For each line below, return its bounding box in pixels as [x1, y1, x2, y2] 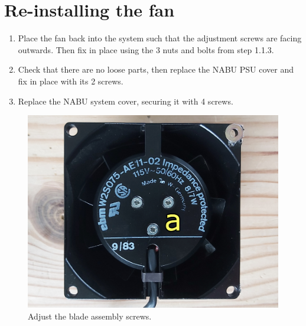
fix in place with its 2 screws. [18, 74, 123, 87]
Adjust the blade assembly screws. [28, 309, 152, 322]
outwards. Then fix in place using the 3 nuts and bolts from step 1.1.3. [18, 43, 274, 56]
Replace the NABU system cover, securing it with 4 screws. [18, 94, 233, 107]
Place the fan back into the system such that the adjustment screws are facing [18, 32, 302, 44]
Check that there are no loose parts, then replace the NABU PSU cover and [18, 63, 294, 76]
